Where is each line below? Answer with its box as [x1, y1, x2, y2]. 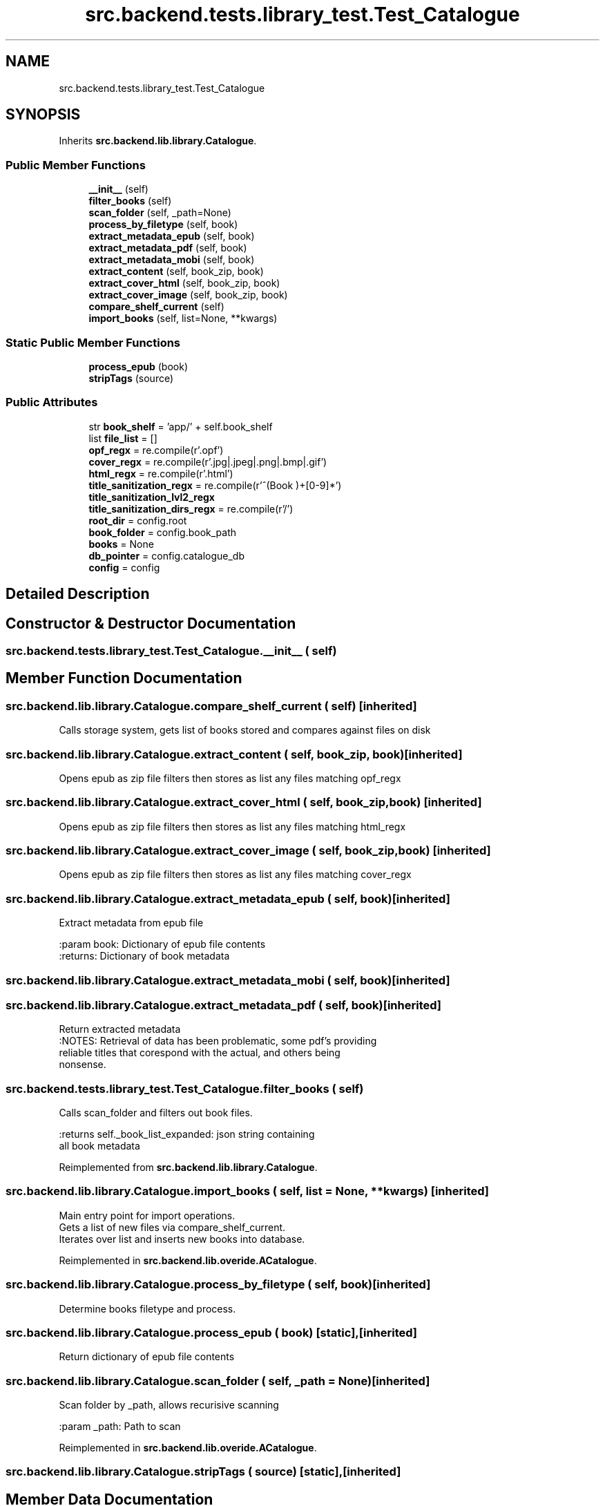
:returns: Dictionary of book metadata [59, 950, 230, 962]
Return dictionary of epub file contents [59, 1351, 235, 1363]
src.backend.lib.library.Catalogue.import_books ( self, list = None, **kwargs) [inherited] [6, 1184, 489, 1199]
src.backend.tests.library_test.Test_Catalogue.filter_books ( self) [6, 1081, 364, 1096]
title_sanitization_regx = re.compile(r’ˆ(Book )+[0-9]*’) [88, 479, 342, 491]
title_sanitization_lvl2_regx [88, 490, 215, 503]
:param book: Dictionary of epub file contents [59, 938, 266, 951]
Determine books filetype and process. [59, 1302, 236, 1315]
